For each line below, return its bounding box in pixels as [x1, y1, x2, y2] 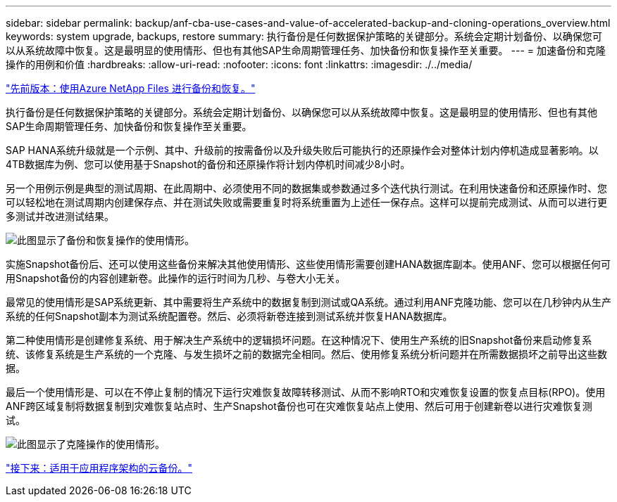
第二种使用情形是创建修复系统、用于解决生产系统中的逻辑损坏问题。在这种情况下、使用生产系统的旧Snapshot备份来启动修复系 [6, 334, 592, 346]
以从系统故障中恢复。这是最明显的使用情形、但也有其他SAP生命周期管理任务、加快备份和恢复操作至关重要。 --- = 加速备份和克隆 [6, 44, 606, 56]
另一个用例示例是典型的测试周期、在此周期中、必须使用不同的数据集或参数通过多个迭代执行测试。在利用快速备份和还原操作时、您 [6, 182, 607, 194]
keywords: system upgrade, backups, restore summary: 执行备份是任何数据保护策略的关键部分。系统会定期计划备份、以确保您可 [6, 30, 602, 42]
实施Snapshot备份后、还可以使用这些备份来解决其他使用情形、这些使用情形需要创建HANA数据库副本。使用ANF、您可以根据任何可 [6, 258, 611, 270]
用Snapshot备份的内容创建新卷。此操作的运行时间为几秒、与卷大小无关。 [6, 272, 346, 284]
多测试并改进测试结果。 [6, 210, 114, 222]
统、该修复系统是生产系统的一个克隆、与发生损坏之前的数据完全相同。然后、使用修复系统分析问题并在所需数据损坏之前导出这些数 [6, 348, 607, 360]
